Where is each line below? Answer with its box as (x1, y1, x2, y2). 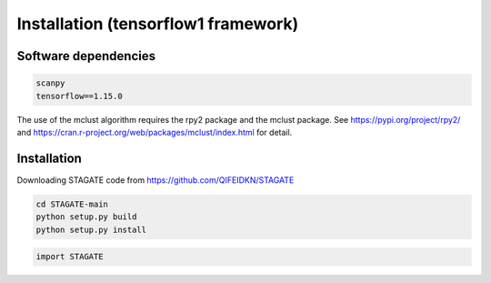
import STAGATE (35, 251, 104, 262)
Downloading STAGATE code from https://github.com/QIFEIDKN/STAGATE (16, 174, 295, 186)
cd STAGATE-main (35, 198, 109, 209)
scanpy (35, 78, 65, 88)
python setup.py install (35, 224, 147, 235)
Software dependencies (16, 48, 156, 64)
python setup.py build (35, 212, 137, 222)
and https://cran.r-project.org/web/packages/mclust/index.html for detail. (16, 126, 293, 137)
